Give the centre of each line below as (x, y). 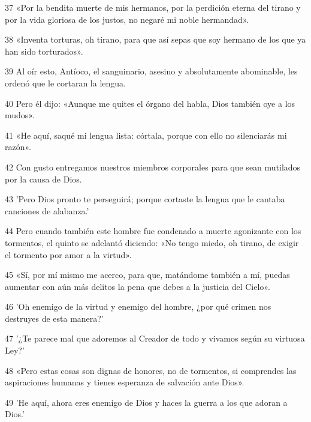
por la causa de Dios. (43, 179)
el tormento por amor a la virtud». (68, 254)
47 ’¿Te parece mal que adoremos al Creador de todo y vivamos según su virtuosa (155, 338)
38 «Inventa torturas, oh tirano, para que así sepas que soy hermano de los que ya (155, 39)
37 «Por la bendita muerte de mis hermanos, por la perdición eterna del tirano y (153, 7)
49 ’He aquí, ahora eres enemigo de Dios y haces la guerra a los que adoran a (146, 402)
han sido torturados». (44, 51)
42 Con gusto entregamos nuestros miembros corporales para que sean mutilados (153, 167)
